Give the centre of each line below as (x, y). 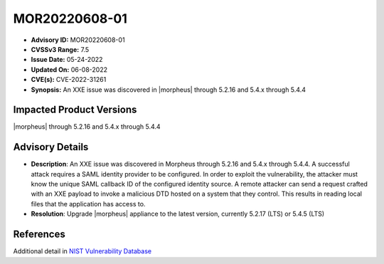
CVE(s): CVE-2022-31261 (69, 80)
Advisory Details (51, 147)
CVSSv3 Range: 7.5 (60, 49)
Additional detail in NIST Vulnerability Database (82, 251)
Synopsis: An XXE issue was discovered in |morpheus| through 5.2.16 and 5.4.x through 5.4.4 (168, 90)
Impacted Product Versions (75, 110)
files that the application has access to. (88, 204)
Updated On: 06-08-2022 (69, 69)
